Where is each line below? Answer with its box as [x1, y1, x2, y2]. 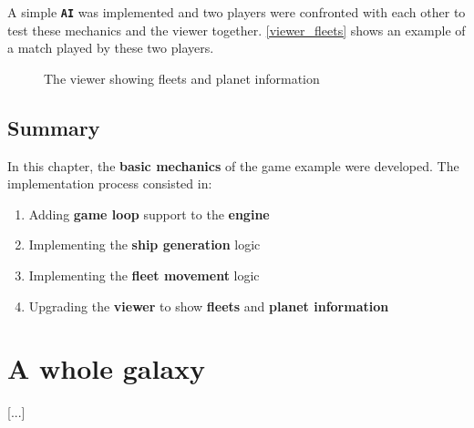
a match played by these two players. [7, 38, 214, 57]
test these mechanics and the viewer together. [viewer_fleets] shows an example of [7, 20, 466, 39]
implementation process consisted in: [7, 174, 212, 193]
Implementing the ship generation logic [28, 235, 261, 254]
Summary [7, 113, 100, 141]
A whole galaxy [7, 350, 206, 387]
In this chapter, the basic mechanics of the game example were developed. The [7, 156, 459, 175]
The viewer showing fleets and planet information [44, 68, 320, 87]
